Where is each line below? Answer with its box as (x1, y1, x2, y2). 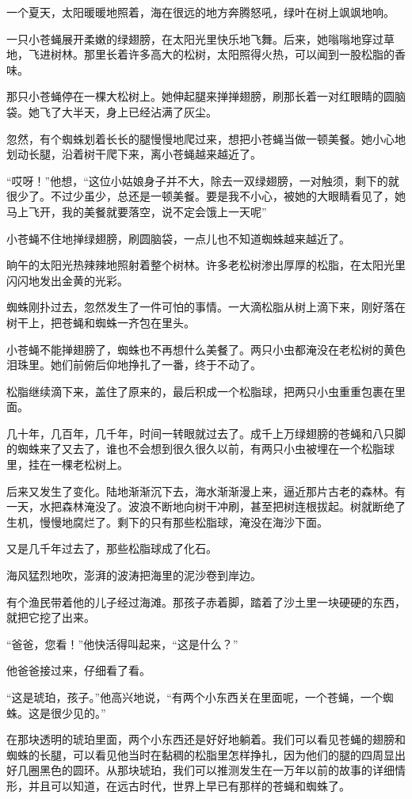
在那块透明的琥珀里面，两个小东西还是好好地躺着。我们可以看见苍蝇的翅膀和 (6, 731, 406, 748)
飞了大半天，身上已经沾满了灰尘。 (39, 103, 217, 120)
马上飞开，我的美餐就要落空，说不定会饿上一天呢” (6, 203, 267, 219)
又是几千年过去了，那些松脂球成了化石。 (6, 540, 217, 557)
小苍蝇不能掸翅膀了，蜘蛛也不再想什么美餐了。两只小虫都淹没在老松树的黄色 (6, 341, 406, 357)
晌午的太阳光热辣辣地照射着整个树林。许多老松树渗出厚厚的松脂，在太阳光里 (6, 257, 406, 273)
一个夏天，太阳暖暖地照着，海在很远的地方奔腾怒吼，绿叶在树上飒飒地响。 (6, 4, 395, 20)
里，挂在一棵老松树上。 (6, 456, 128, 473)
